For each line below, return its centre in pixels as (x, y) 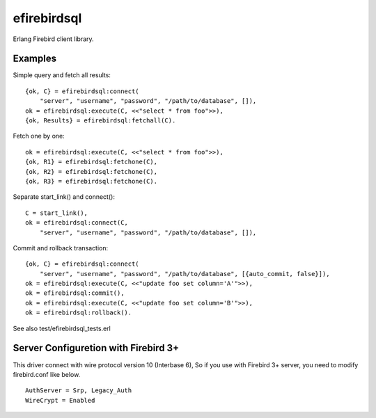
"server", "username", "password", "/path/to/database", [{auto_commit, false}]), (185, 274)
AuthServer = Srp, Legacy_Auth (79, 391)
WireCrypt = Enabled (60, 400)
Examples (35, 59)
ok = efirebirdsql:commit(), (75, 293)
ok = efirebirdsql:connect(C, (77, 223)
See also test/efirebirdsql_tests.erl (62, 328)
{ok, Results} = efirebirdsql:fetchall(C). (101, 121)
